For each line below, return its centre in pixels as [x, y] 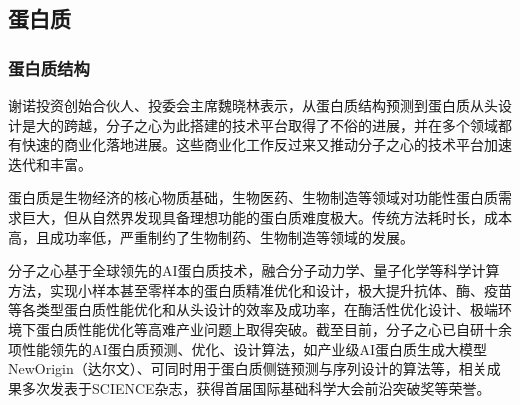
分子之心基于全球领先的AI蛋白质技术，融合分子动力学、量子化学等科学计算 [254, 270]
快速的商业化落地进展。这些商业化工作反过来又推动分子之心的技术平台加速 [266, 144]
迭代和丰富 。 [50, 163]
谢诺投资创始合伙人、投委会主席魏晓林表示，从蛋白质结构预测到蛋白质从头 [253, 105]
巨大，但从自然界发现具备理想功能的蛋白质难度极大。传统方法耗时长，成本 [266, 216]
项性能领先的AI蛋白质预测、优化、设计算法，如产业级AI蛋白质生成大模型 [248, 348]
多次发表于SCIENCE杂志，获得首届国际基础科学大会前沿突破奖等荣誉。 [256, 387]
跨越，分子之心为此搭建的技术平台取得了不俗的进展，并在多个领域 [280, 124]
